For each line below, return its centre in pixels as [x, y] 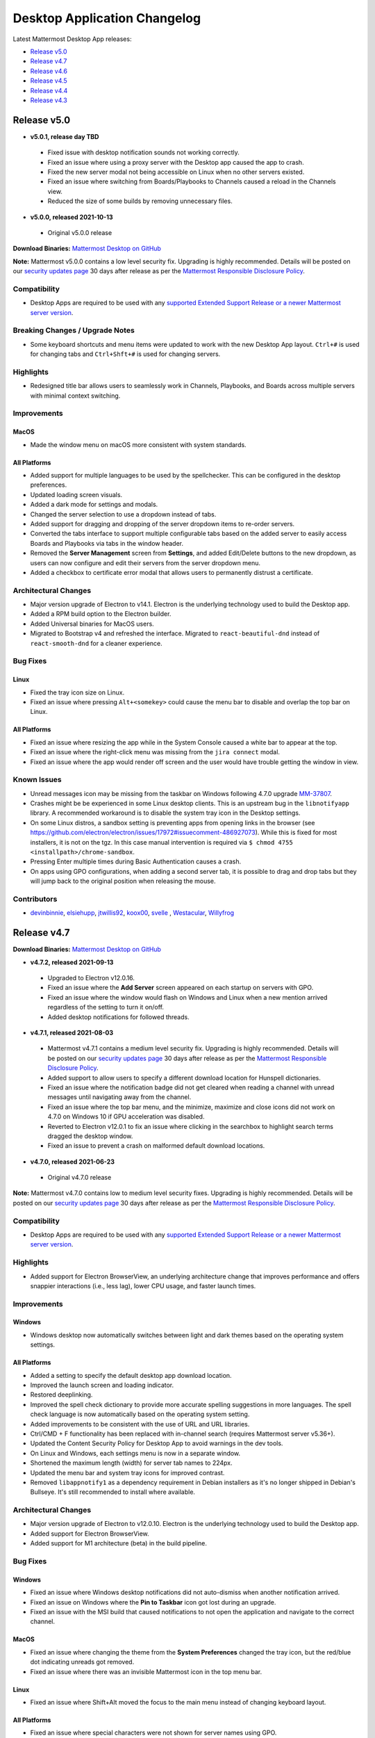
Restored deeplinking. [61, 1395]
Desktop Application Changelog [107, 18]
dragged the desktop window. [90, 1136]
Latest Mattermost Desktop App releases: [72, 39]
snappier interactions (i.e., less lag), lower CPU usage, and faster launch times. [143, 1285]
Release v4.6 [49, 71]
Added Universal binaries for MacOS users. [92, 624]
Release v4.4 [49, 90]
